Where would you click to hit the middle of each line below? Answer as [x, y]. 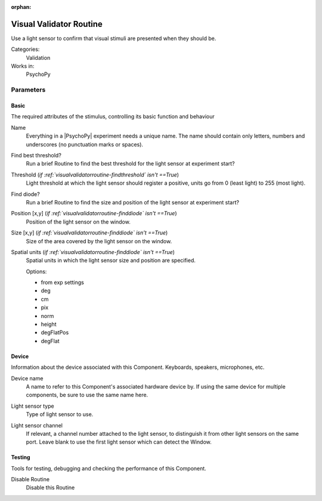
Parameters [28, 90]
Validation [38, 57]
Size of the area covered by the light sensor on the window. [99, 241]
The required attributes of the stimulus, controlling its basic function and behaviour [113, 117]
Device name [27, 378]
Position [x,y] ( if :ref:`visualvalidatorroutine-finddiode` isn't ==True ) [94, 213]
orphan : [21, 7]
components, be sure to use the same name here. [87, 395]
